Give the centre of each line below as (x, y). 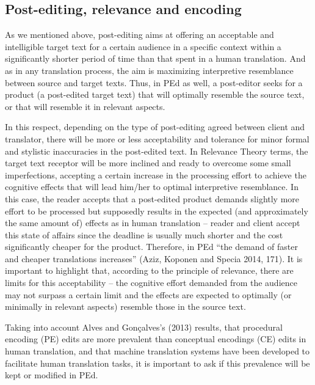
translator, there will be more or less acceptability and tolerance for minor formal (157, 138)
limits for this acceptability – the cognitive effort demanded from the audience (151, 283)
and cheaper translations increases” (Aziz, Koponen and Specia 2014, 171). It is (154, 258)
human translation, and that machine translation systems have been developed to (157, 351)
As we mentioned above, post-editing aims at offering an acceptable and (139, 35)
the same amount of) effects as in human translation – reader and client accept (153, 223)
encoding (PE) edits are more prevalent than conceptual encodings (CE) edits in (156, 339)
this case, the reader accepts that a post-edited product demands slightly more (152, 198)
